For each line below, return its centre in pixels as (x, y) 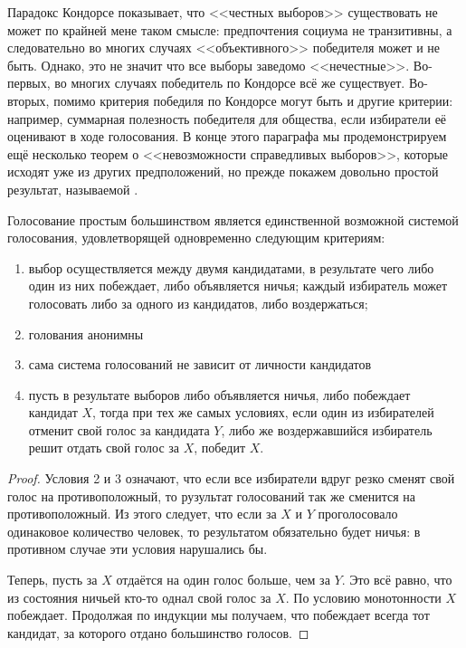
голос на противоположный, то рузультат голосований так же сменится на (212, 496)
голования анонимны (86, 334)
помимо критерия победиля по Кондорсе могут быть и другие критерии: (253, 100)
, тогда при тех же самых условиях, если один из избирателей (263, 412)
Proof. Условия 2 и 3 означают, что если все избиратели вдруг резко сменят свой (231, 478)
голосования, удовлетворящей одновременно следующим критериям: (196, 238)
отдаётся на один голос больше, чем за (223, 580)
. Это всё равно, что (397, 580)
